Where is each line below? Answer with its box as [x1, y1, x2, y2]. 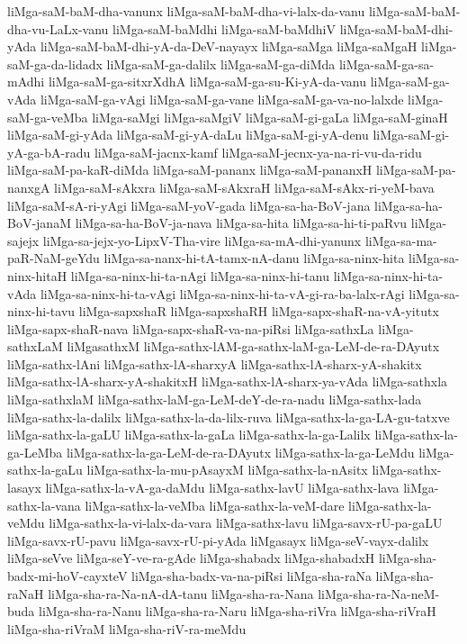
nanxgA [7, 177, 50, 196]
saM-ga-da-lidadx [7, 54, 103, 73]
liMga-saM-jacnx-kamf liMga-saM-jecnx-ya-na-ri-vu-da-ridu [94, 142, 422, 161]
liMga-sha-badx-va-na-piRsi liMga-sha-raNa [131, 567, 372, 585]
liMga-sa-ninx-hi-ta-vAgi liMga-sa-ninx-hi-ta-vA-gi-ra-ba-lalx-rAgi [40, 284, 405, 303]
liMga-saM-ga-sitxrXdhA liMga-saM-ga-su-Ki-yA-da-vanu [48, 72, 366, 91]
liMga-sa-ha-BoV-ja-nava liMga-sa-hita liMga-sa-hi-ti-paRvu [75, 213, 408, 232]
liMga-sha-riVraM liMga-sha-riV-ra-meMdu [7, 619, 247, 638]
